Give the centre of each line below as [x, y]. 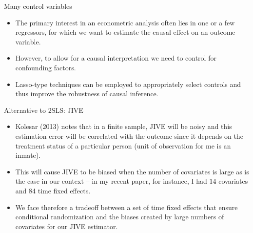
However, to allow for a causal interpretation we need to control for [116, 58]
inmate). [28, 155]
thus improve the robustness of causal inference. [87, 94]
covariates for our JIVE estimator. [67, 226]
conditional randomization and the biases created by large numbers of [120, 217]
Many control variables [38, 6]
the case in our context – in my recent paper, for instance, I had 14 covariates [132, 181]
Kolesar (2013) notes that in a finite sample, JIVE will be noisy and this [124, 126]
